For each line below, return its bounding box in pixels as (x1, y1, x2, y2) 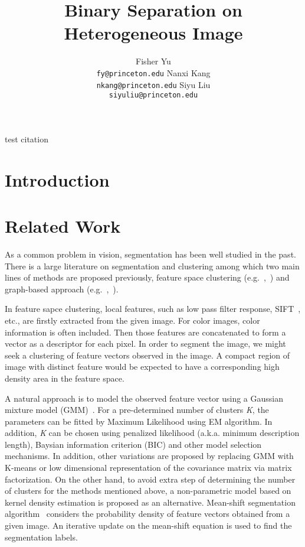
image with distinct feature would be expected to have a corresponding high (5, 360, 280, 373)
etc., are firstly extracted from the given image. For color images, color (5, 314, 260, 326)
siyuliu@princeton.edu (109, 91, 198, 100)
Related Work (5, 214, 121, 238)
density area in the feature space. (5, 372, 124, 384)
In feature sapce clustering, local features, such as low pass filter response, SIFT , (5, 302, 301, 315)
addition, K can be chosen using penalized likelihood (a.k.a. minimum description (5, 426, 300, 439)
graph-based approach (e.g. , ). (5, 282, 119, 295)
